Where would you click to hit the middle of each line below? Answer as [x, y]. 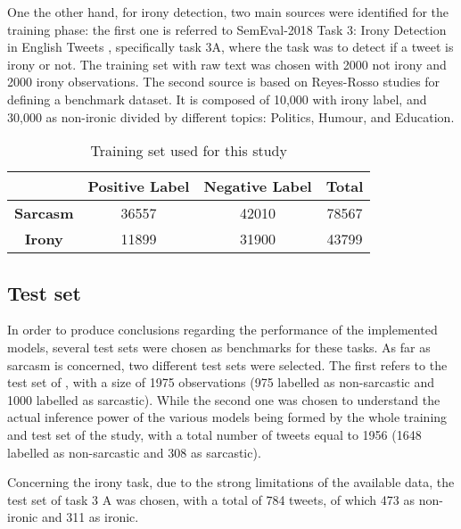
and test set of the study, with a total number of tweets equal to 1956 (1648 [214, 434]
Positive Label [139, 186]
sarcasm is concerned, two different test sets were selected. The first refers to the [227, 364]
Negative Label [258, 186]
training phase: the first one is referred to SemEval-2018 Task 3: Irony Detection [227, 29]
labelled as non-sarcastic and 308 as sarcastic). [134, 452]
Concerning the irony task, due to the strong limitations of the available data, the [231, 482]
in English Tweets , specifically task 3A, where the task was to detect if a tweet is [230, 47]
